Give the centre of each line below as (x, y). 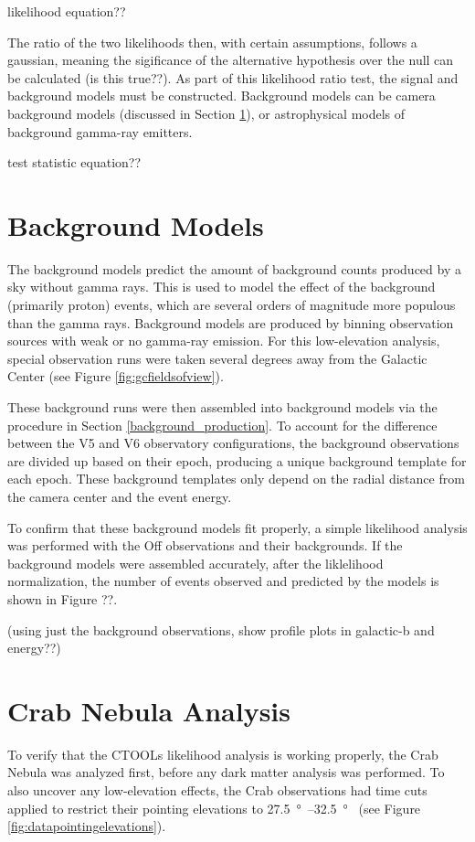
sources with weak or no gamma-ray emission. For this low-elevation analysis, (224, 341)
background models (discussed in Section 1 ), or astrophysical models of (206, 113)
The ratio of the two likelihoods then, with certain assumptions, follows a (212, 42)
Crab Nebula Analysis (149, 710)
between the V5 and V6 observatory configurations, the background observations (233, 443)
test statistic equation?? (74, 162)
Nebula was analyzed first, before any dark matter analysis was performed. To (226, 772)
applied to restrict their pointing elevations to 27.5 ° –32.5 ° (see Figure (214, 808)
